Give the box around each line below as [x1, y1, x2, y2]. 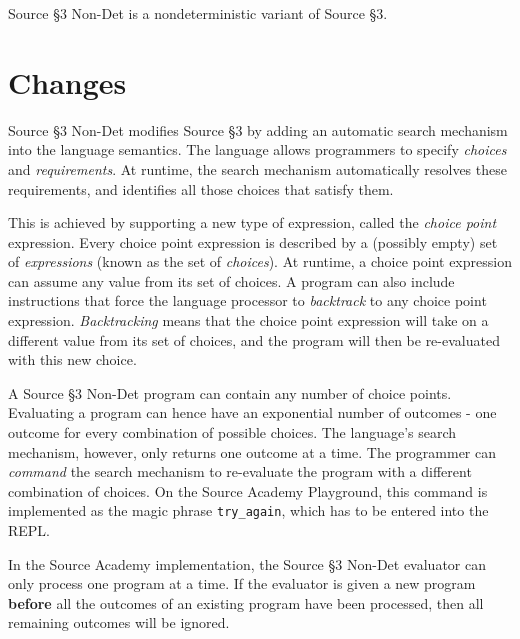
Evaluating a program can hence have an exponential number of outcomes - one [8, 402, 497, 423]
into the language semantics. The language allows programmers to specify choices [8, 139, 507, 160]
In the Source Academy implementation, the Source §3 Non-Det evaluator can [8, 553, 487, 574]
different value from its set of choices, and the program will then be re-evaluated [8, 329, 500, 350]
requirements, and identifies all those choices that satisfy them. [8, 178, 394, 199]
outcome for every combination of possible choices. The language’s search [8, 422, 457, 443]
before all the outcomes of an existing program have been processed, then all [8, 592, 484, 613]
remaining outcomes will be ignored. [8, 612, 230, 633]
